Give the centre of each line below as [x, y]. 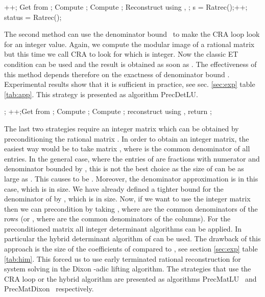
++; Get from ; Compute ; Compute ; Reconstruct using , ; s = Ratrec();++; [126, 7]
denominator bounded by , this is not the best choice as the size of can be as [124, 168]
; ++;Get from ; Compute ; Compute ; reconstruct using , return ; [108, 111]
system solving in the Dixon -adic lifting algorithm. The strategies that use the [128, 269]
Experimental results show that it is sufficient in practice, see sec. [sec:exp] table [130, 84]
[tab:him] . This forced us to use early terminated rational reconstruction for [123, 258]
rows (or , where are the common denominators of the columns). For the [117, 219]
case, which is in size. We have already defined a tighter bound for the [114, 188]
